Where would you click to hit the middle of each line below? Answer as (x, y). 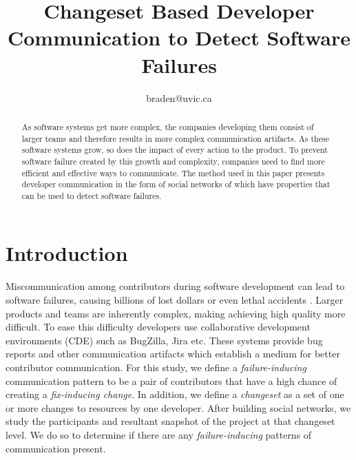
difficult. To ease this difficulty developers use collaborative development (158, 327)
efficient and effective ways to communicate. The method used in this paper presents (173, 172)
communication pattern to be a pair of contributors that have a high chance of (171, 380)
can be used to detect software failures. (92, 195)
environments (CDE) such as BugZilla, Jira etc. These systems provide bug (164, 340)
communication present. (56, 448)
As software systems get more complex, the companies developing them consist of (168, 126)
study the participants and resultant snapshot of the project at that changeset (170, 421)
